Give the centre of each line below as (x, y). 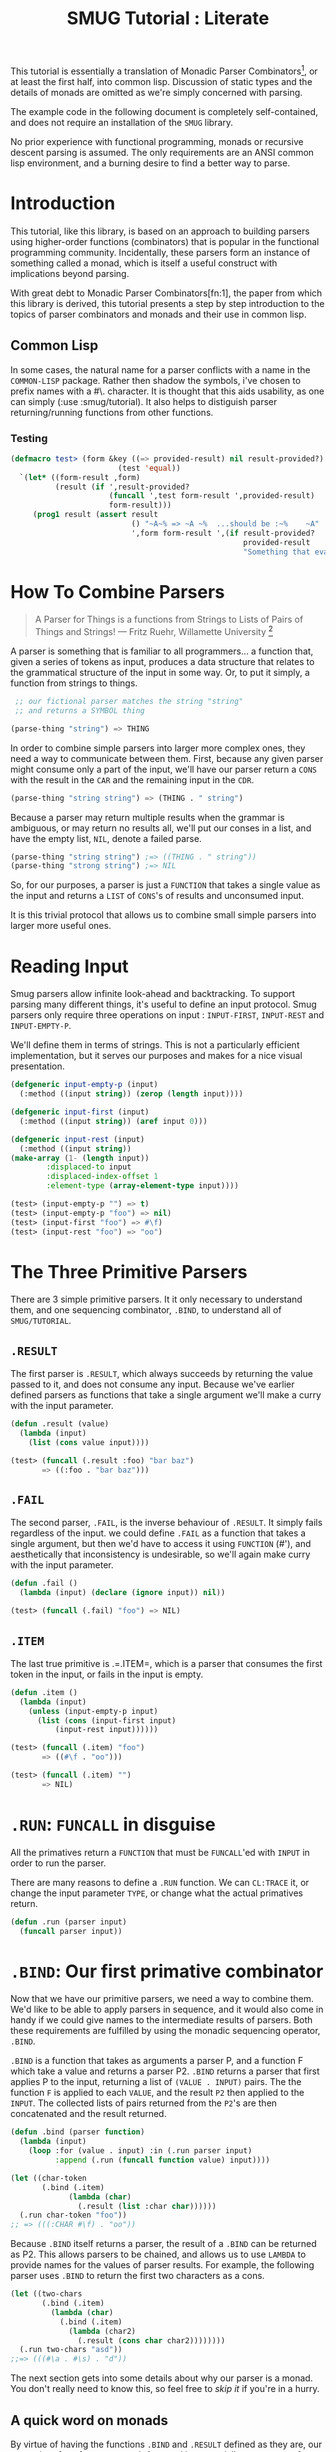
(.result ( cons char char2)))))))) (151, 2340)
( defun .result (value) (60, 1424)
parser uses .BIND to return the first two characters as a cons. (137, 2276)
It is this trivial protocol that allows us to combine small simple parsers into (163, 915)
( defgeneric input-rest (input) (77, 1139)
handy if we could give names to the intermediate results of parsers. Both (161, 2020)
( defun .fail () (44, 1583)
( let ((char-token (48, 2178)
